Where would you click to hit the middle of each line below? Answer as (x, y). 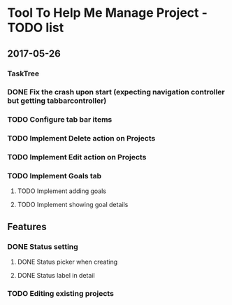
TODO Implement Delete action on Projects (81, 139)
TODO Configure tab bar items (60, 120)
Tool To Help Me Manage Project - (108, 13)
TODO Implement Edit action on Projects (77, 157)
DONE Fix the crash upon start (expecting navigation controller (116, 92)
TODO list (36, 28)
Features (27, 226)
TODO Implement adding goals (62, 191)
